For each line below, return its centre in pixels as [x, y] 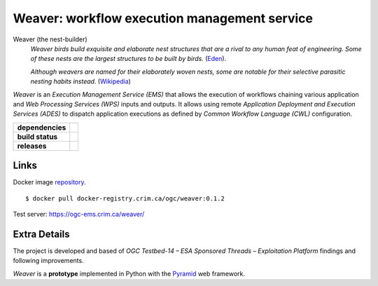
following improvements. [48, 261]
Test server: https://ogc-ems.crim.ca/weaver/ [79, 214]
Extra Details [41, 234]
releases [32, 146]
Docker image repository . [50, 182]
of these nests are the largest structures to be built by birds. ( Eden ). [128, 59]
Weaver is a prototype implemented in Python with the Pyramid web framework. [129, 273]
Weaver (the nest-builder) [50, 39]
